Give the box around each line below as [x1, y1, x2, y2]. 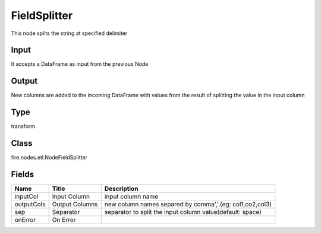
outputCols [14, 200, 46, 209]
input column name [104, 193, 159, 201]
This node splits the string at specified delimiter [11, 30, 128, 37]
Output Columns [52, 200, 98, 209]
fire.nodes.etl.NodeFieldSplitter [11, 154, 88, 161]
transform [11, 123, 36, 130]
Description [104, 184, 139, 193]
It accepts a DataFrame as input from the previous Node [11, 60, 149, 68]
